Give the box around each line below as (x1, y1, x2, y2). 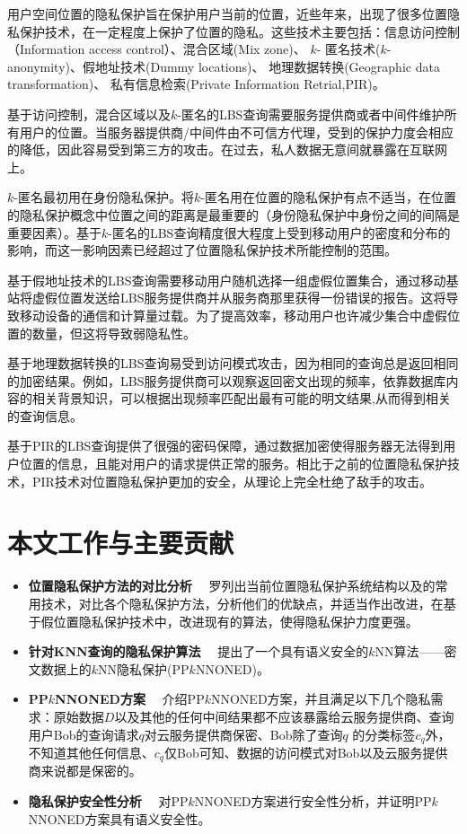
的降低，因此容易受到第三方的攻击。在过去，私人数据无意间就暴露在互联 (7, 140, 435, 159)
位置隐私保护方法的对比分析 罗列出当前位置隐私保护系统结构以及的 (28, 576, 436, 595)
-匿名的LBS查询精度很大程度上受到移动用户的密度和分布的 (108, 223, 451, 241)
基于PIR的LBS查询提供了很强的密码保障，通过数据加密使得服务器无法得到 (7, 436, 444, 455)
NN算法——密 (374, 642, 457, 661)
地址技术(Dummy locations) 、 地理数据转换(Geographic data (95, 57, 440, 75)
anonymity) (7, 57, 71, 75)
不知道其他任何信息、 (28, 742, 154, 761)
